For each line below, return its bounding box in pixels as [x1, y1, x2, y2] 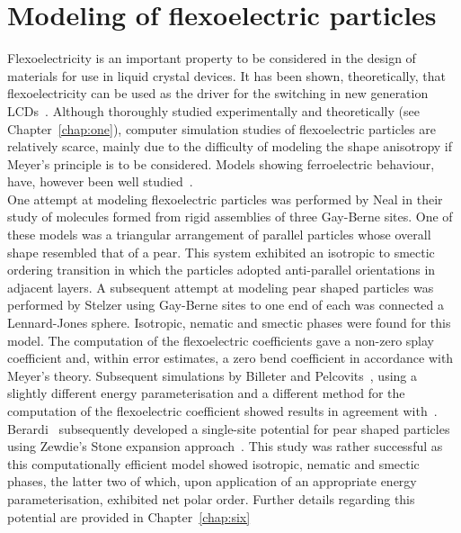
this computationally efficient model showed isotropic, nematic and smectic [7, 454, 420, 473]
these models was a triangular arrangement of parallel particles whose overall [7, 225, 431, 244]
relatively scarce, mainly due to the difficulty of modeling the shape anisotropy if [7, 137, 453, 156]
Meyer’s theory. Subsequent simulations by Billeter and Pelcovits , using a [7, 366, 417, 384]
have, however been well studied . [7, 172, 193, 191]
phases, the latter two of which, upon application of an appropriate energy [7, 472, 417, 491]
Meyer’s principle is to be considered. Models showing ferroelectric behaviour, [7, 154, 435, 173]
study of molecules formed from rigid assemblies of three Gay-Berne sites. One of [7, 207, 453, 226]
